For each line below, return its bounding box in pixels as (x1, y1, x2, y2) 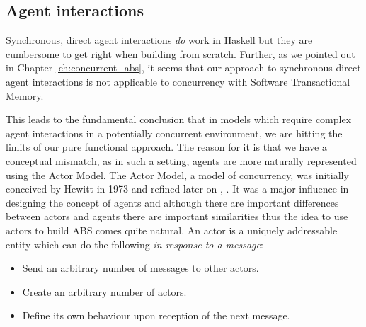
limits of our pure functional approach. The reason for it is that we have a (6, 139, 327, 154)
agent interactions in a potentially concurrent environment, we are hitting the (6, 125, 343, 140)
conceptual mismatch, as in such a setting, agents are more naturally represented (6, 153, 357, 168)
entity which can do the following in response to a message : (6, 236, 263, 251)
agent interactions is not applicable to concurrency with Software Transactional (6, 74, 350, 88)
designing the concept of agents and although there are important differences (6, 195, 339, 210)
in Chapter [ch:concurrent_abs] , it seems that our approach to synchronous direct (6, 60, 361, 75)
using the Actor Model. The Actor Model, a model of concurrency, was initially (6, 167, 349, 182)
